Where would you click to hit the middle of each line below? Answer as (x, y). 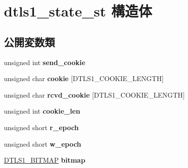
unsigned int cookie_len (42, 111)
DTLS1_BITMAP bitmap (45, 160)
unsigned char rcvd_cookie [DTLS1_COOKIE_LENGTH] (94, 94)
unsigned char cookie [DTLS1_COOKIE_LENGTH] (84, 78)
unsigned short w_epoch (43, 143)
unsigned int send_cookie (45, 62)
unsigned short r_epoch (42, 127)
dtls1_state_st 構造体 (78, 11)
